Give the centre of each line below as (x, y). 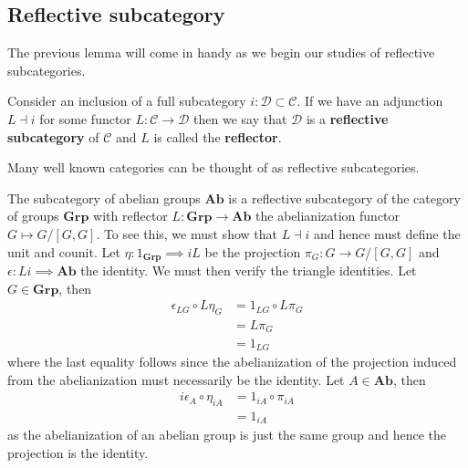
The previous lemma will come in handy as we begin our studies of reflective (221, 52)
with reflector (130, 216)
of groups (33, 216)
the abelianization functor (328, 216)
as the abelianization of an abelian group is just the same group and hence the (227, 435)
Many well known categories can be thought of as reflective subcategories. (213, 167)
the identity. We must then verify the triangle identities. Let (249, 270)
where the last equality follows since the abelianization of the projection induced (232, 361)
